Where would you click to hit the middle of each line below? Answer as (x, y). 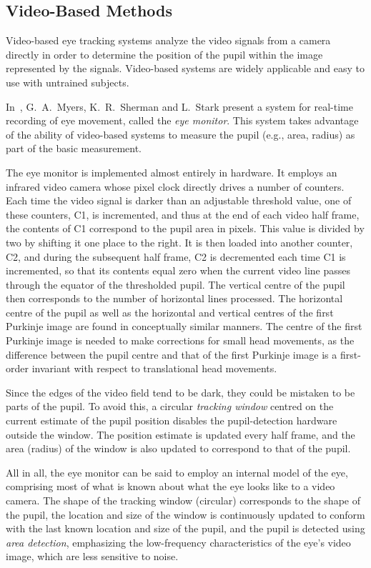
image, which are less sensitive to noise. (92, 556)
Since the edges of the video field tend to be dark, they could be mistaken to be (180, 392)
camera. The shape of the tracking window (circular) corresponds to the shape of (183, 500)
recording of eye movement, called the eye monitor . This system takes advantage (182, 120)
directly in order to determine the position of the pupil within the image (164, 54)
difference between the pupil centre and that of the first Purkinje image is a (172, 354)
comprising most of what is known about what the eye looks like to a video (170, 486)
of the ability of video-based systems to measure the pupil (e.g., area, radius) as (180, 134)
